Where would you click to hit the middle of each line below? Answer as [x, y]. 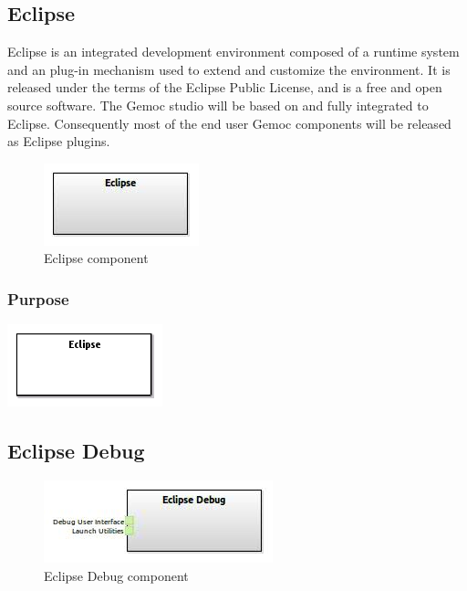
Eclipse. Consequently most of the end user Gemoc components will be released [229, 123]
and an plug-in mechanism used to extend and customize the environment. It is [229, 69]
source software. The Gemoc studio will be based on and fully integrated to [218, 105]
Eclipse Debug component [116, 575]
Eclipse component [96, 258]
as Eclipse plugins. [59, 141]
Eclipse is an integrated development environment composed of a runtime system [233, 52]
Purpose [38, 298]
